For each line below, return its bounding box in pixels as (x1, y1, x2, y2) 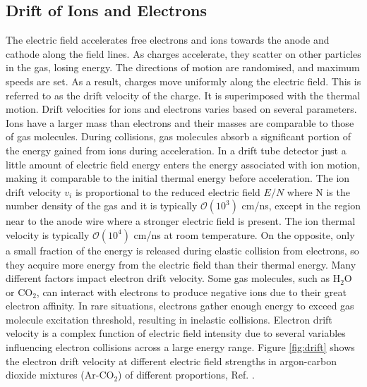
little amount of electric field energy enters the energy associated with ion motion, (6, 156, 361, 171)
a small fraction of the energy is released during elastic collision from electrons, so (6, 242, 359, 257)
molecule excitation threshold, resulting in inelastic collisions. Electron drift (6, 312, 332, 326)
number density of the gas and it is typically (6, 198, 198, 213)
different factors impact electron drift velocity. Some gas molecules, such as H (6, 271, 341, 285)
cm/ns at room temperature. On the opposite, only (133, 227, 355, 242)
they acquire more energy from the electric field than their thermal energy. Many (6, 257, 356, 271)
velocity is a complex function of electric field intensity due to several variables (6, 326, 346, 340)
